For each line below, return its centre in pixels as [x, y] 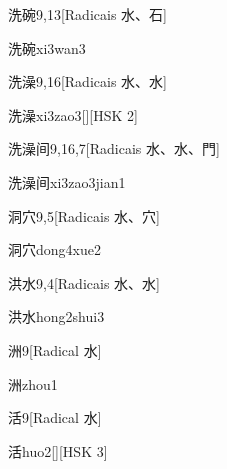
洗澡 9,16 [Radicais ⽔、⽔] [87, 81]
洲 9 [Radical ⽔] [55, 349]
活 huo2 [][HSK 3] [58, 450]
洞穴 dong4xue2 [54, 249]
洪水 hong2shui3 [56, 316]
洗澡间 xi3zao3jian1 [67, 181]
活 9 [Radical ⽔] [55, 417]
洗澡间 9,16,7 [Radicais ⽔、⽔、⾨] [114, 148]
